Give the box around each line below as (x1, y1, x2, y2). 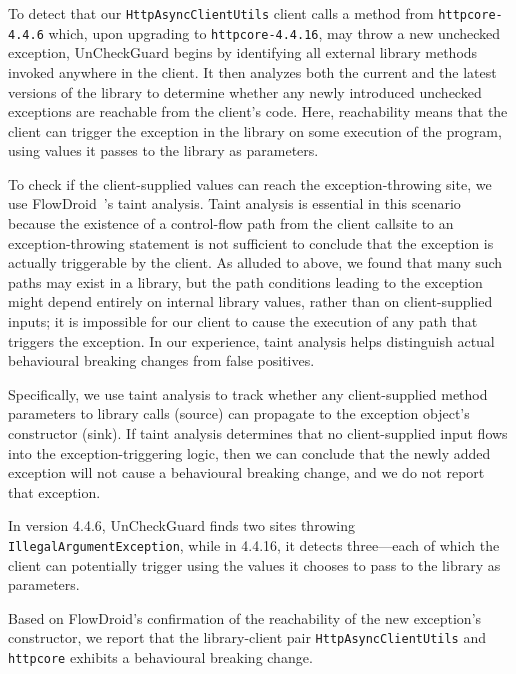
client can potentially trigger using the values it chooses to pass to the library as (8, 554, 501, 575)
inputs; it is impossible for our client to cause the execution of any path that (8, 311, 478, 332)
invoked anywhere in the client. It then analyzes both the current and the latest (8, 61, 497, 82)
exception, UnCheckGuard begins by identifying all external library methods (8, 42, 478, 63)
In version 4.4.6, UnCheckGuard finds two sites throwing (8, 515, 356, 536)
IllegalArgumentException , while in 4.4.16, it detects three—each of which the (8, 534, 500, 555)
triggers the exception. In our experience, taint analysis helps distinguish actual (8, 330, 495, 351)
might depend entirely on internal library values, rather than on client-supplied (8, 291, 493, 312)
